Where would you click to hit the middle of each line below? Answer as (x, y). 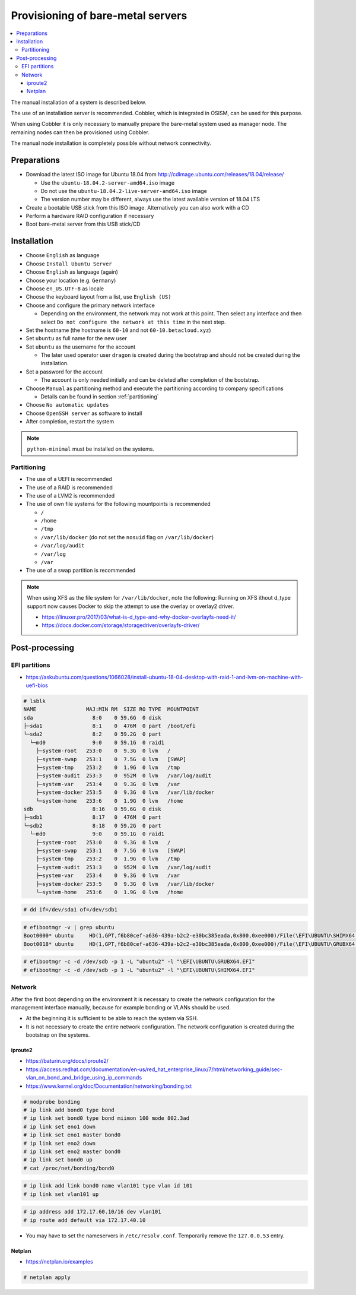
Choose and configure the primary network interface (90, 305)
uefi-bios (37, 685)
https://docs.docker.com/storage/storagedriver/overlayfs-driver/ (121, 625)
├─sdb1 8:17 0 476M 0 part (92, 817)
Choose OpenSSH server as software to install (84, 413)
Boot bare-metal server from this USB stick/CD (83, 224)
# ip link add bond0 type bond (69, 1110)
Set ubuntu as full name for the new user (77, 338)
